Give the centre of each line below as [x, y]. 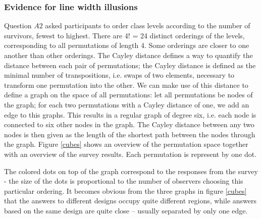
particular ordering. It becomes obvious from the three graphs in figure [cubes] [125, 190]
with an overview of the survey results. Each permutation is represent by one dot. [130, 154]
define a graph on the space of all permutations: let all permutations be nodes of [128, 95]
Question [18, 25]
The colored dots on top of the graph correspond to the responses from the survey [131, 171]
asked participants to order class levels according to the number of [148, 25]
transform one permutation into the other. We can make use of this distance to [126, 85]
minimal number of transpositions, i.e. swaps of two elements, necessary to [119, 75]
